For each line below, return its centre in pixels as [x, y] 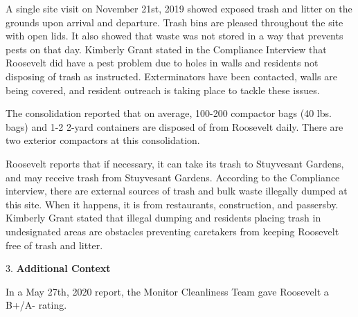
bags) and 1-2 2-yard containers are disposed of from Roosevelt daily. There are [174, 126]
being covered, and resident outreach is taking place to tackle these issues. [163, 90]
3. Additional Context [58, 268]
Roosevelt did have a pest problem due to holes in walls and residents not [162, 63]
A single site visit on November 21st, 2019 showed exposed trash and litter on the [179, 8]
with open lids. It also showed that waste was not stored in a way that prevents [174, 36]
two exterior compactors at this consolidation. [103, 140]
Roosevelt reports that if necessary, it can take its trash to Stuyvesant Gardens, [175, 163]
